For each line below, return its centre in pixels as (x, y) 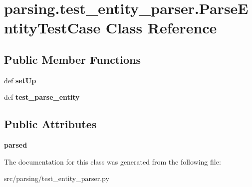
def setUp (20, 80)
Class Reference (161, 28)
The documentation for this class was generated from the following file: (113, 161)
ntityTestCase (52, 28)
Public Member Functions (72, 59)
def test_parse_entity (42, 97)
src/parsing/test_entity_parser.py (57, 178)
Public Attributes (50, 124)
